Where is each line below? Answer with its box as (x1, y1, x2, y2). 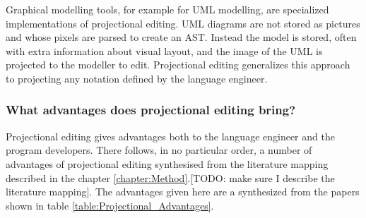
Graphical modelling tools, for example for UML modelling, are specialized (6, 2, 329, 16)
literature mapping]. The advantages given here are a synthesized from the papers (6, 184, 360, 199)
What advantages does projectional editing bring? (6, 101, 296, 119)
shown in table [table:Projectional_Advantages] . (6, 198, 214, 212)
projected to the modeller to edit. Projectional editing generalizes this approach (6, 57, 350, 72)
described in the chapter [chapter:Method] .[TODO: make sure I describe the (6, 170, 335, 185)
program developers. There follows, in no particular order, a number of (6, 143, 312, 157)
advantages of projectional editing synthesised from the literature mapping (6, 156, 329, 171)
